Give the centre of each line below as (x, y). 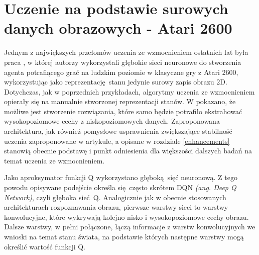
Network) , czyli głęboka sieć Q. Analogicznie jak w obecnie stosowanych (115, 197)
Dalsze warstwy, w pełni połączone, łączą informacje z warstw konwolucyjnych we (130, 227)
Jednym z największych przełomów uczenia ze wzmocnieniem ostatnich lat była (126, 52)
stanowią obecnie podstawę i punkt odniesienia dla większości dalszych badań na (128, 151)
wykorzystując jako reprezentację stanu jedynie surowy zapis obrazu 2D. (116, 82)
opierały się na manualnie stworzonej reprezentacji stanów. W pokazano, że (120, 101)
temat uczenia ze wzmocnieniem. (54, 160)
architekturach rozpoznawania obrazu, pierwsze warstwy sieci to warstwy (116, 207)
